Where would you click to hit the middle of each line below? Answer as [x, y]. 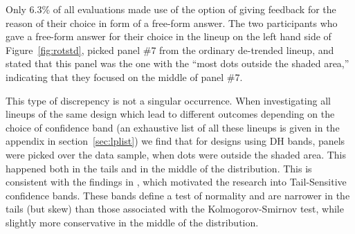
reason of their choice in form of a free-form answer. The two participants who [172, 22]
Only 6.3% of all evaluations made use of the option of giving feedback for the [171, 9]
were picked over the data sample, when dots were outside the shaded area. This [176, 154]
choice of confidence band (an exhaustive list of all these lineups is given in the [173, 127]
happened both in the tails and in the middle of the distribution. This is [159, 168]
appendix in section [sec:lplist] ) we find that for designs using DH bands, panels [175, 141]
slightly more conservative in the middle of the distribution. [132, 222]
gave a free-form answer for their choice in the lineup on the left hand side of [169, 36]
